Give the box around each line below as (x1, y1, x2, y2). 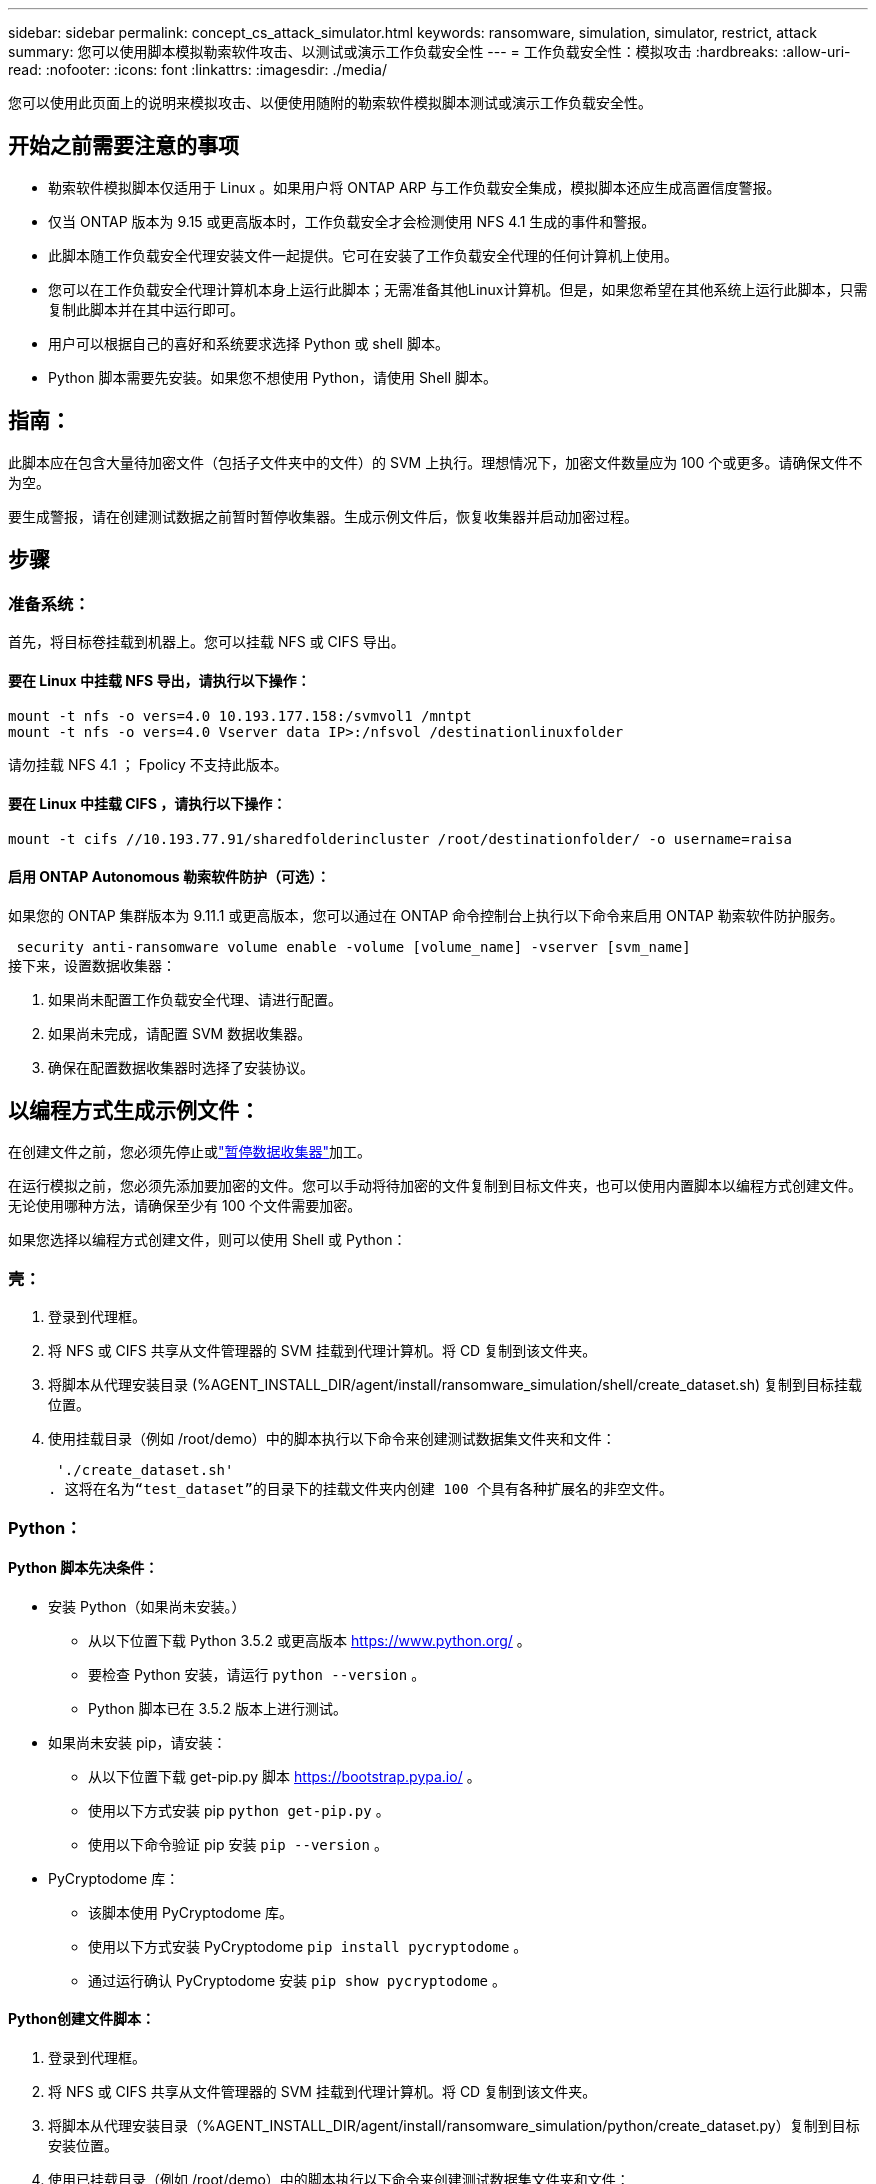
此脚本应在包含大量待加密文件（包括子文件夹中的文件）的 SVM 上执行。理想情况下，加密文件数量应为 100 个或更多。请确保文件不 (8, 453, 863, 471)
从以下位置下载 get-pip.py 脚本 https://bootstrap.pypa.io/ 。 (88, 1767, 481, 1785)
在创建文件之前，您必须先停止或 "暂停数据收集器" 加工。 (8, 1143, 372, 1161)
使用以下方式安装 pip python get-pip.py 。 (88, 1801, 390, 1819)
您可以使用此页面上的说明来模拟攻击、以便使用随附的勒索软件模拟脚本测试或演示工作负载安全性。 (8, 94, 652, 111)
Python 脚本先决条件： (8, 1559, 159, 1577)
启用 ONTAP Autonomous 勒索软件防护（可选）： (8, 867, 330, 885)
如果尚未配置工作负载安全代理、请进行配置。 (48, 990, 342, 1008)
